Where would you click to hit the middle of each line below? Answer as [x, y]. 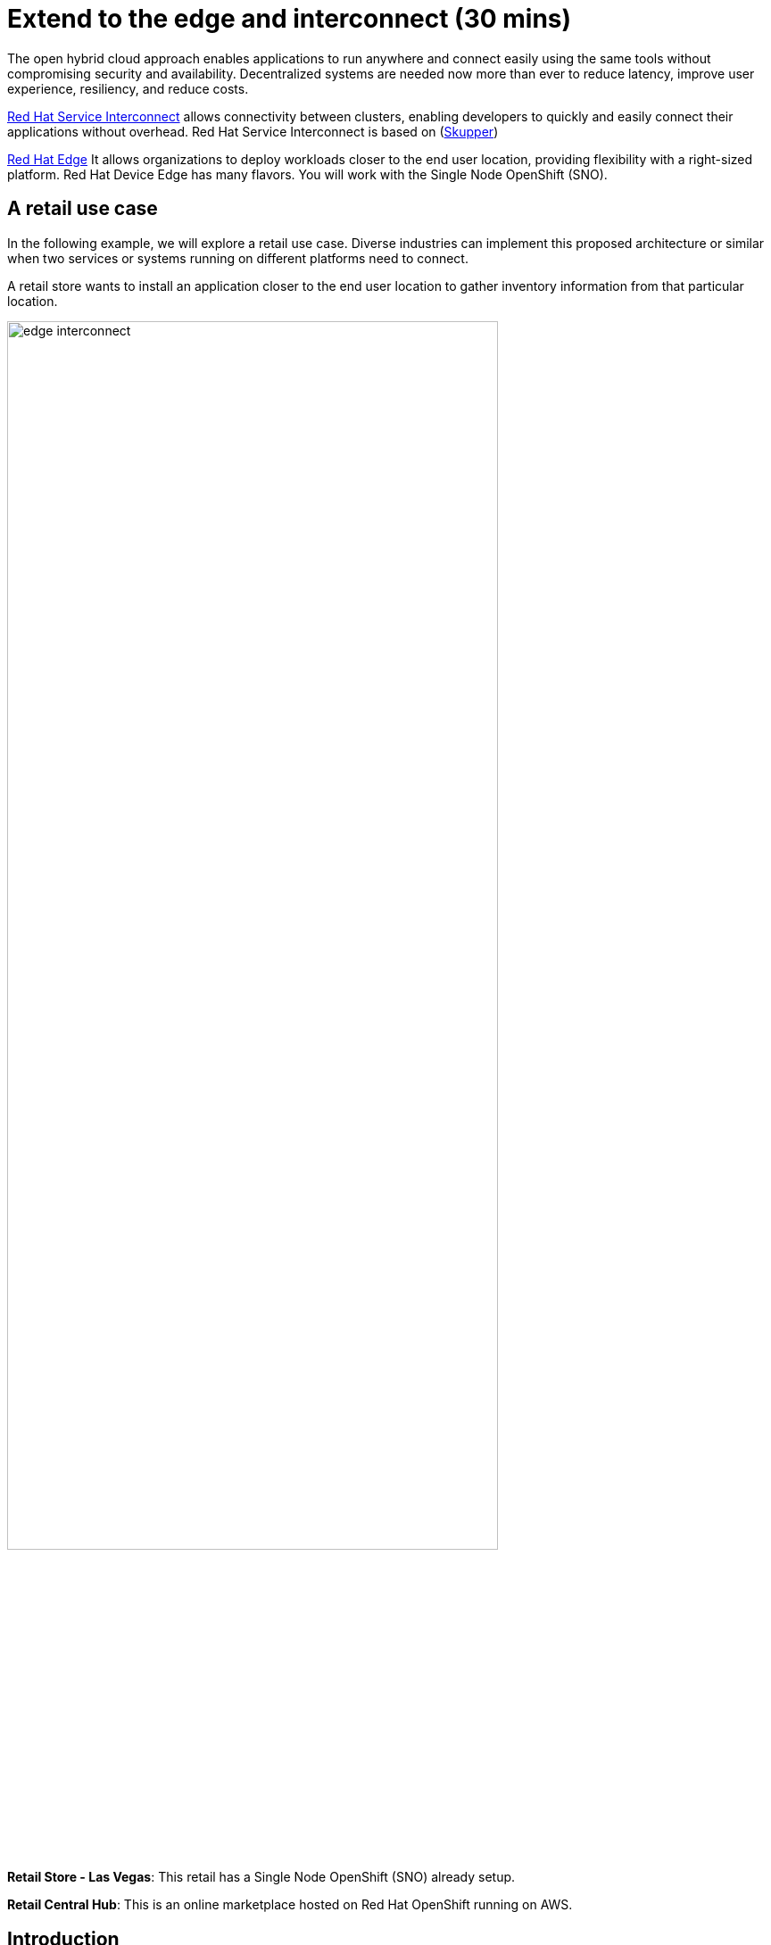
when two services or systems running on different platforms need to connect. [238, 258]
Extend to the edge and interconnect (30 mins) [290, 19]
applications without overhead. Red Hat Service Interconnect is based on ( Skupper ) [253, 131]
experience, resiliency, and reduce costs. [128, 88]
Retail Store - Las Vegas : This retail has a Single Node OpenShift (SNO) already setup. [261, 1877]
